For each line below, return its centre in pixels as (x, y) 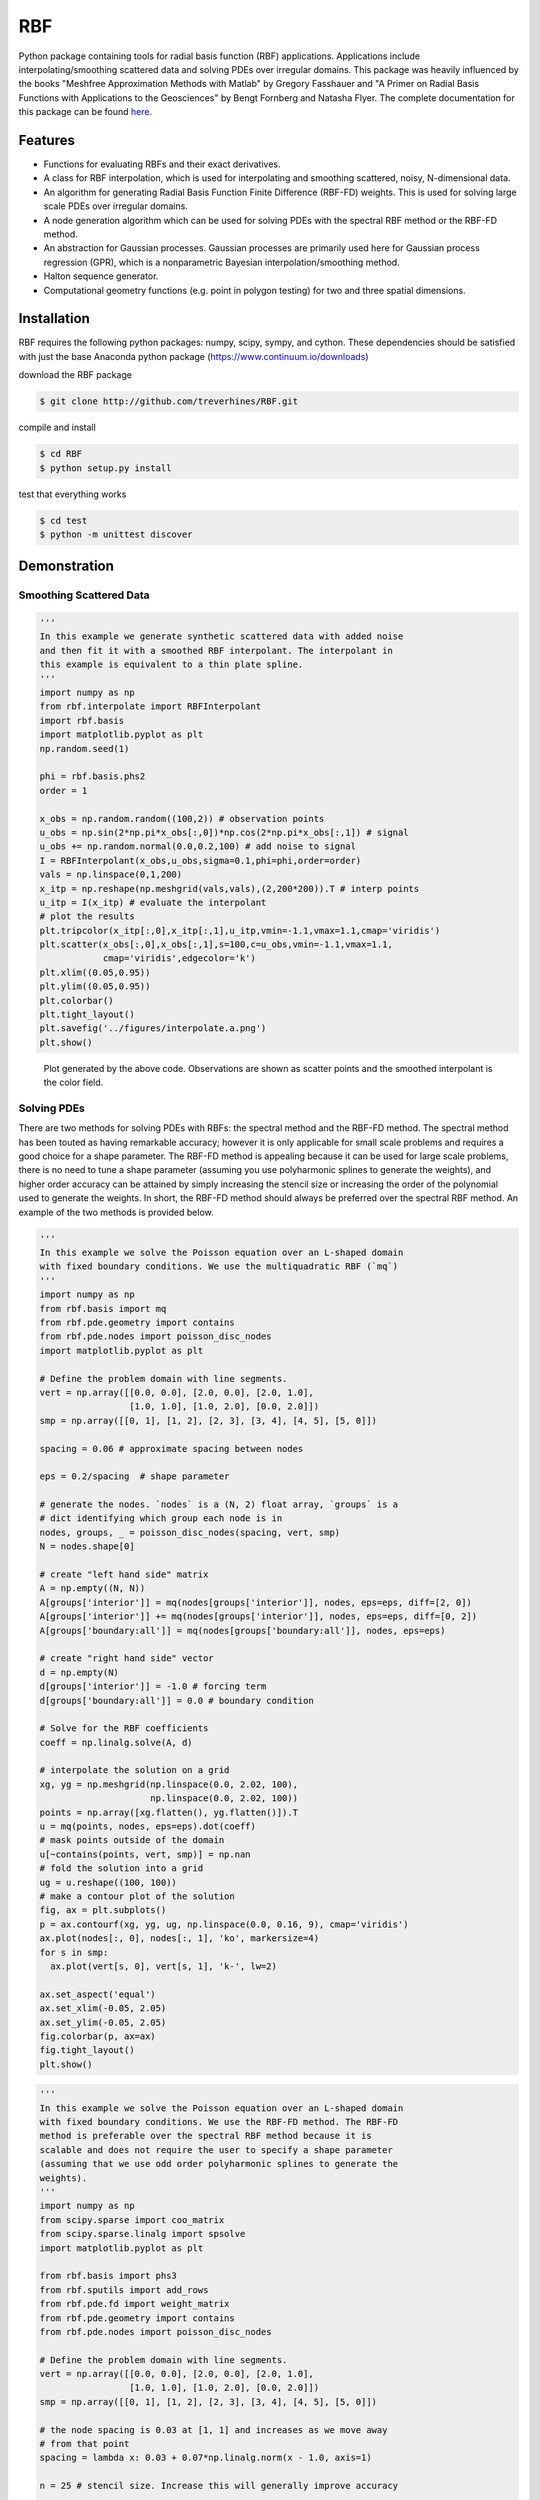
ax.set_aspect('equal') (98, 1994)
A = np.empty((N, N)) (92, 1588)
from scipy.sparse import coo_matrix (132, 2219)
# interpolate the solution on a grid (134, 1770)
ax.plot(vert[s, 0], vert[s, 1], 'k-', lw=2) (163, 1966)
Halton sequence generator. (101, 276)
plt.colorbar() (76, 1000)
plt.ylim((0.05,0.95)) (95, 986)
